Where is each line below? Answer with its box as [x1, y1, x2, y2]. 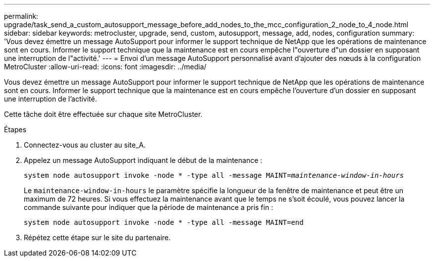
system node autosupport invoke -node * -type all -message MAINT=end [24, 218, 304, 226]
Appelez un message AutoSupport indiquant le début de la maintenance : [24, 156, 263, 164]
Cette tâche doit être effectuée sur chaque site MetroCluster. [4, 110, 203, 118]
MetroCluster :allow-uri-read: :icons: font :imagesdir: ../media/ [4, 62, 207, 71]
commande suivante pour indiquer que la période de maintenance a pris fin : [24, 203, 273, 211]
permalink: [4, 12, 39, 20]
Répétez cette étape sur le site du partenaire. [24, 233, 171, 242]
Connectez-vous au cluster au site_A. [24, 141, 146, 149]
